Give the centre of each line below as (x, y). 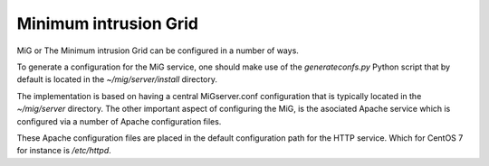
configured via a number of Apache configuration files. (119, 121)
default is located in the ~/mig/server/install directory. (117, 79)
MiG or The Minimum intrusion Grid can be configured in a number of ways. (158, 51)
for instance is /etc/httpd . (64, 151)
